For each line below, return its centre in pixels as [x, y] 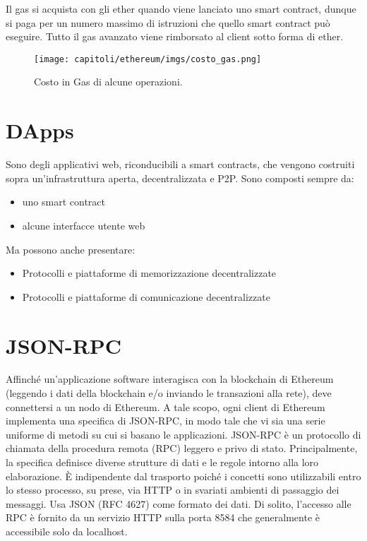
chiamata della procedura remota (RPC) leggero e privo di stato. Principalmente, [182, 448]
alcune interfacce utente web [84, 225]
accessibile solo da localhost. [67, 531]
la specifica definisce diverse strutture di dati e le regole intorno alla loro [162, 462]
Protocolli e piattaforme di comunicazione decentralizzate [146, 296]
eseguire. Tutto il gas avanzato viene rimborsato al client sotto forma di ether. [175, 36]
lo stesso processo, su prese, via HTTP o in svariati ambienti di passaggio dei [173, 490]
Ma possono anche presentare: [71, 249]
